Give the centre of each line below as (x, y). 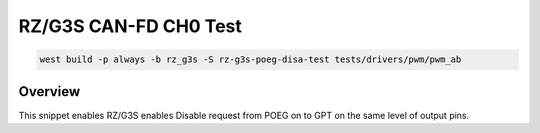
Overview (49, 91)
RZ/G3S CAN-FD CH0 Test (130, 26)
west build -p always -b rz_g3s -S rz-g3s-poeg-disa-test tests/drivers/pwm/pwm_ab (250, 59)
